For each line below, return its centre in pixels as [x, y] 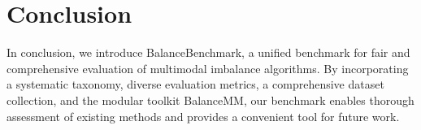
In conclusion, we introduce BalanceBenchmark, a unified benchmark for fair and [208, 52]
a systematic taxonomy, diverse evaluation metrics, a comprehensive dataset [195, 84]
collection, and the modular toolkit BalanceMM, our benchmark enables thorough [210, 100]
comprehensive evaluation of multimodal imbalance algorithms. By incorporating [208, 68]
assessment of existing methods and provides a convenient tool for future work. [203, 116]
